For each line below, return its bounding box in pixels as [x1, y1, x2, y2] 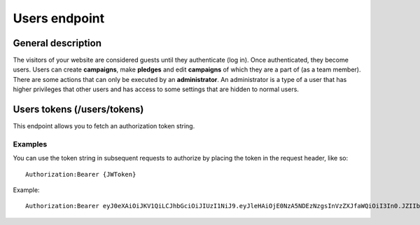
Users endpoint [13, 11, 105, 26]
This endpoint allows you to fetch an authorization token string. [13, 122, 195, 130]
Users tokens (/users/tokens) [13, 104, 144, 116]
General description [13, 37, 101, 49]
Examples [13, 139, 48, 149]
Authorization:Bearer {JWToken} [25, 170, 136, 178]
